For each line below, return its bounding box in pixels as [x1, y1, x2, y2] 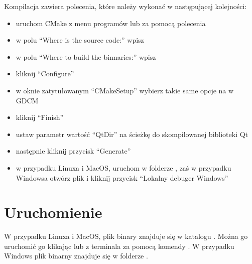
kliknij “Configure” [16, 68, 74, 79]
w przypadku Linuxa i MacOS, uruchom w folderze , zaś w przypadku [16, 162, 231, 173]
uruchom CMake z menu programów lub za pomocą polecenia [16, 18, 206, 28]
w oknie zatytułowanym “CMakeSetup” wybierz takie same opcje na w [16, 85, 234, 95]
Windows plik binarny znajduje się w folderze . [4, 250, 148, 261]
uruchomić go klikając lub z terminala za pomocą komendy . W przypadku [4, 240, 234, 251]
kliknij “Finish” [16, 112, 64, 122]
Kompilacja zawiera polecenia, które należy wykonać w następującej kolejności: [4, 1, 247, 11]
